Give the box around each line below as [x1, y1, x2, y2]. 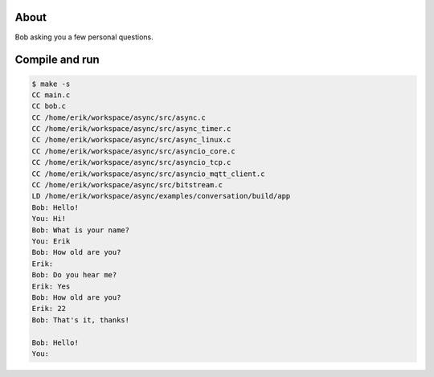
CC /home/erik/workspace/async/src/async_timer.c [31, 125, 231, 133]
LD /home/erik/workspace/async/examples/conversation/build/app [31, 191, 291, 201]
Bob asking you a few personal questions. [14, 32, 154, 42]
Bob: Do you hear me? [31, 270, 117, 280]
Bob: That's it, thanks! [31, 315, 130, 325]
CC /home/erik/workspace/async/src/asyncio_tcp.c [31, 158, 231, 167]
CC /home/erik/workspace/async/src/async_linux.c [31, 135, 231, 145]
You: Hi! [31, 214, 67, 223]
